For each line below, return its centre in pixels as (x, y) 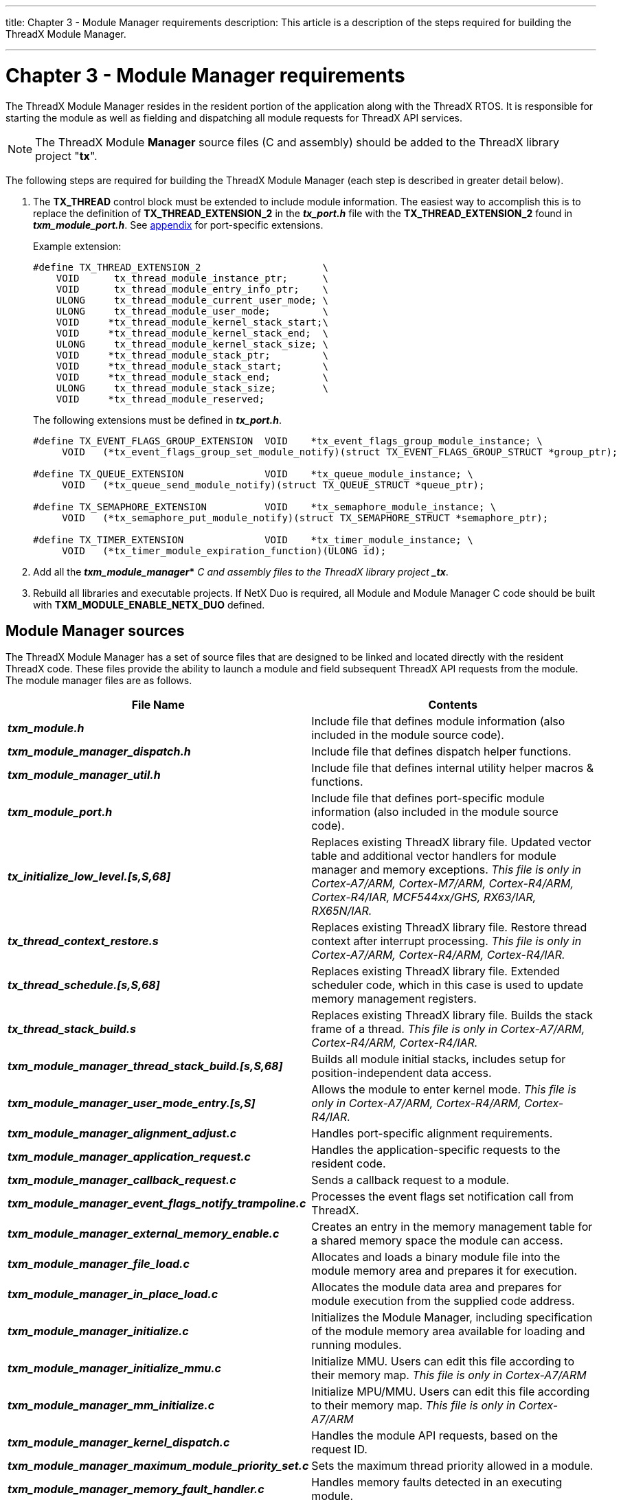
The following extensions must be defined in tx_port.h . (157, 420)
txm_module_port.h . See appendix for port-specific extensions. (178, 225)
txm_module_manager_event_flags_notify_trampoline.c (157, 1204)
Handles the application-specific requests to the (436, 1150)
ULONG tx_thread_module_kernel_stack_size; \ (192, 344)
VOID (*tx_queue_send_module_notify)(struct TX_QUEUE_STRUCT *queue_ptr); (273, 485)
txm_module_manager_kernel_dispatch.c (119, 1443)
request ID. (339, 1450)
